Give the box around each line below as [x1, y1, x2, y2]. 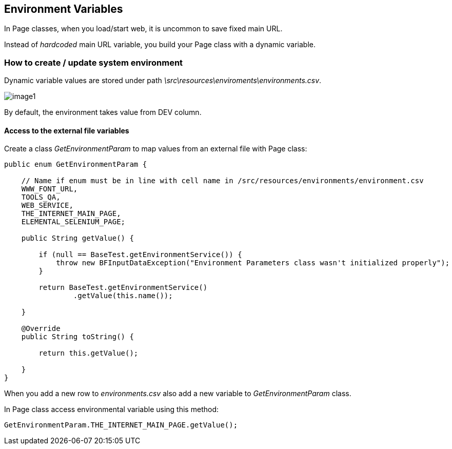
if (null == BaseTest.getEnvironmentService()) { [38, 250, 242, 259]
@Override [21, 324, 61, 333]
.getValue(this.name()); [73, 291, 173, 300]
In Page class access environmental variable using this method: [4, 405, 219, 414]
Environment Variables [4, 3, 123, 15]
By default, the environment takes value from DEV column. [4, 108, 202, 117]
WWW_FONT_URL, [21, 185, 78, 193]
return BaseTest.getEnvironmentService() [38, 283, 208, 292]
